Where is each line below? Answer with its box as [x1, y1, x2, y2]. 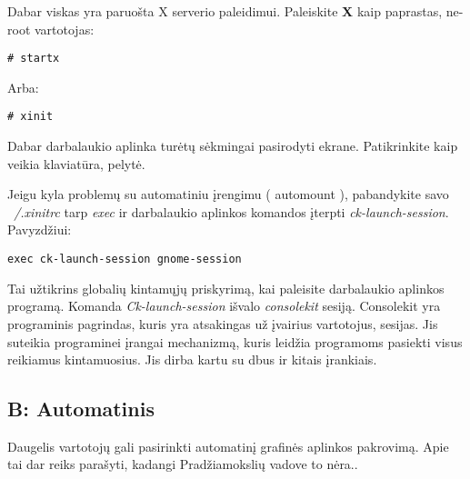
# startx [7, 52, 60, 65]
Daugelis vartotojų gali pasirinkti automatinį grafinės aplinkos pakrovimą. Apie [7, 436, 449, 455]
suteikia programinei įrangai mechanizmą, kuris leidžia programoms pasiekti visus [7, 332, 463, 351]
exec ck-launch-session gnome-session [7, 253, 242, 266]
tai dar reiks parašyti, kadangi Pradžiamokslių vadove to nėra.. [7, 454, 358, 474]
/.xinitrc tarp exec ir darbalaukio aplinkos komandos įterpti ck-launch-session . [14, 202, 449, 221]
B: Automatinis [7, 394, 155, 423]
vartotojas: [34, 19, 95, 38]
